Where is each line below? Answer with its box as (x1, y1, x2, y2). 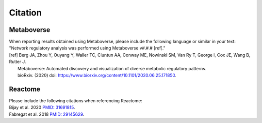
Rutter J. (9, 59, 26, 65)
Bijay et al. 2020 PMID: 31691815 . (9, 105, 75, 110)
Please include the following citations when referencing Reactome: (9, 97, 143, 104)
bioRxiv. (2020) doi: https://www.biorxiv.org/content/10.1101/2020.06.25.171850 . (17, 73, 177, 78)
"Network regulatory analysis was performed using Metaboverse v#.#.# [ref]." (9, 45, 165, 51)
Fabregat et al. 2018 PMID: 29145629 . (9, 111, 84, 117)
